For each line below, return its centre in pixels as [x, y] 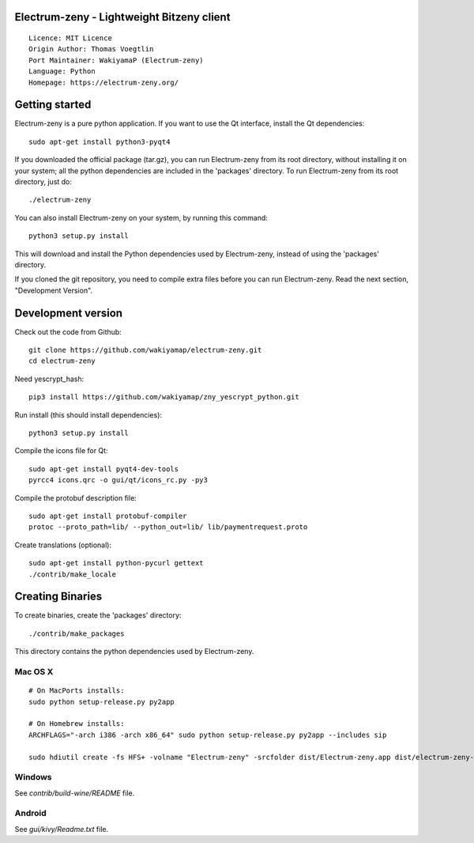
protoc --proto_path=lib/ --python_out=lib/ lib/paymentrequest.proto [168, 527]
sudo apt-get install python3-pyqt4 [100, 142]
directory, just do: [43, 182]
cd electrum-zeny [62, 361]
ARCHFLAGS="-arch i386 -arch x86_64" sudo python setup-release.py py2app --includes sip [208, 735]
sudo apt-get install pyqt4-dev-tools [104, 469]
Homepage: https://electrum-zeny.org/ [104, 82]
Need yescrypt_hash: [49, 379]
